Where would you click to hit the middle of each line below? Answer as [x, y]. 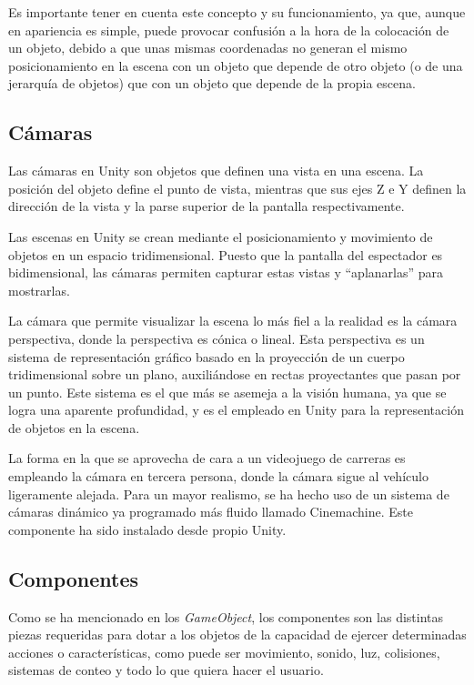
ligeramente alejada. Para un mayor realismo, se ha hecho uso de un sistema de [229, 494]
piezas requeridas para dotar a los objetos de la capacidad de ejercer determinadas [237, 635]
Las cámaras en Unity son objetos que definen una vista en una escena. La [216, 171]
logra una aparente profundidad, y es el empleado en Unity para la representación [236, 410]
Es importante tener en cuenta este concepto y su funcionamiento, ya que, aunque [237, 12]
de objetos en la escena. [74, 427]
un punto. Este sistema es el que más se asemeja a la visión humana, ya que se [227, 392]
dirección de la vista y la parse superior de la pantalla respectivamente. [207, 206]
